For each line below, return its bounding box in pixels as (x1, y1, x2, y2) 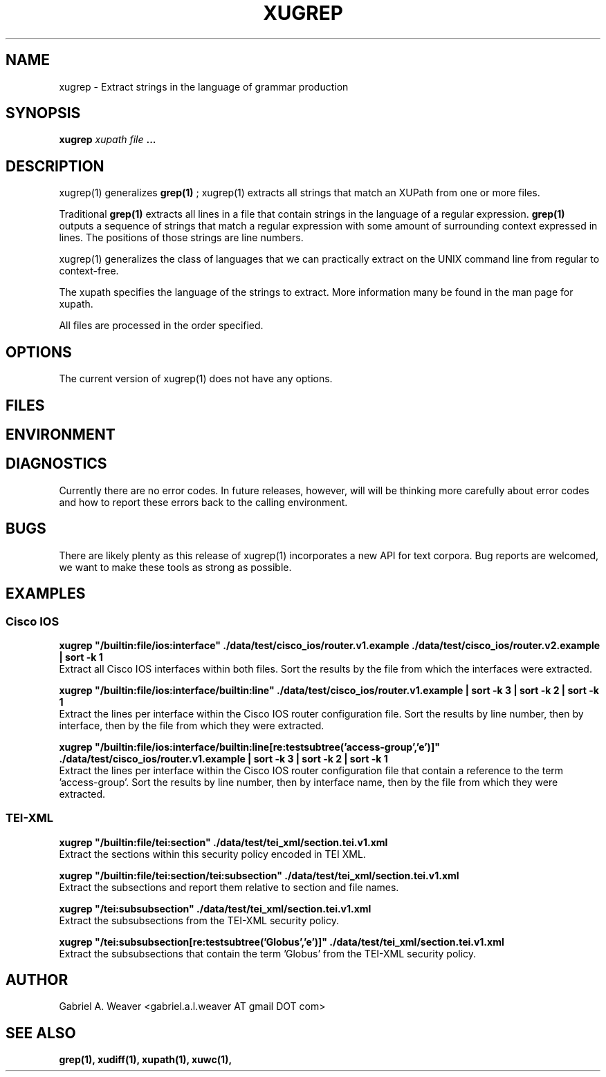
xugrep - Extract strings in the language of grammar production (59, 80, 349, 93)
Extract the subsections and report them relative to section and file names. (59, 881, 399, 893)
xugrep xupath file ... (59, 133, 156, 146)
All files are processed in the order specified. (59, 319, 264, 332)
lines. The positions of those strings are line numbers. (59, 232, 304, 244)
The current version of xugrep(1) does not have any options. (59, 373, 333, 385)
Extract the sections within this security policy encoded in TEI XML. (59, 847, 366, 860)
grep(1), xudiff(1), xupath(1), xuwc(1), (59, 1053, 232, 1066)
